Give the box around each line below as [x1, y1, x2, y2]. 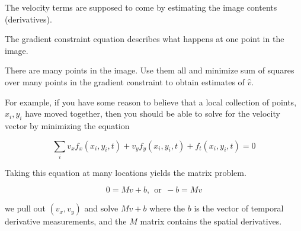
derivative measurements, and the [5, 215, 127, 227]
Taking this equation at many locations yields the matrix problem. [5, 166, 246, 178]
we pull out [5, 202, 46, 214]
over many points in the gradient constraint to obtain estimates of [5, 75, 245, 88]
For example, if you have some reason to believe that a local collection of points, [5, 95, 297, 108]
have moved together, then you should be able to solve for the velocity [25, 107, 280, 120]
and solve [84, 202, 119, 214]
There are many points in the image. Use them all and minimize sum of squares [5, 64, 294, 76]
